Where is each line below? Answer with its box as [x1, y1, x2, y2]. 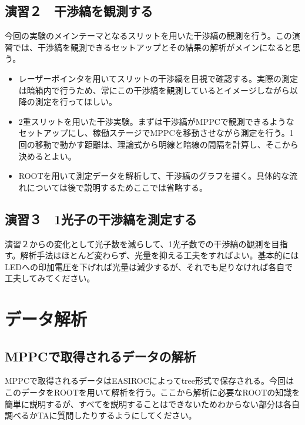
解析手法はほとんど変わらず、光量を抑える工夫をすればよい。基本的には [20, 249, 299, 261]
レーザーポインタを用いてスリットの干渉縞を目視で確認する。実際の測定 [18, 72, 299, 84]
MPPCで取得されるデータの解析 [5, 347, 196, 365]
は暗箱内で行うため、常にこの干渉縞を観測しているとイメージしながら [18, 84, 290, 96]
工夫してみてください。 [5, 272, 95, 284]
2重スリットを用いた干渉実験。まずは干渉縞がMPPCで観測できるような [18, 115, 294, 127]
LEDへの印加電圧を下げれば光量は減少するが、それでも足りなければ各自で [5, 260, 293, 273]
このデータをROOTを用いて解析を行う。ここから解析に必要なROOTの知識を [5, 386, 300, 399]
